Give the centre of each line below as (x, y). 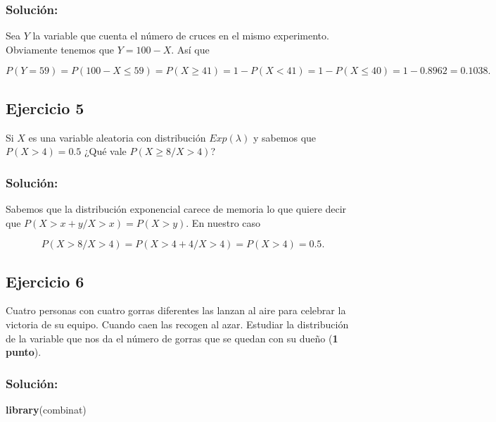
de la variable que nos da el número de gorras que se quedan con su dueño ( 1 (172, 338)
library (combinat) (46, 409)
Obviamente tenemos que (60, 49)
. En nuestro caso (223, 222)
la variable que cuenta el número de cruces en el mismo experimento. (181, 36)
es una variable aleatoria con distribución (117, 137)
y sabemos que (285, 137)
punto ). (24, 352)
